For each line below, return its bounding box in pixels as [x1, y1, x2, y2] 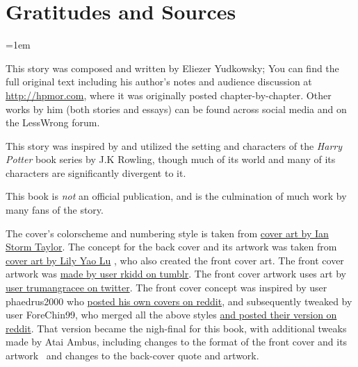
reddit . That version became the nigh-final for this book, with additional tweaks [6, 321, 347, 335]
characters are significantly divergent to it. [6, 165, 186, 180]
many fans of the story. [6, 203, 104, 217]
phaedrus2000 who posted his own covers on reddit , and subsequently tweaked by [6, 293, 352, 308]
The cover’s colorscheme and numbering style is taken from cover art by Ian [6, 225, 329, 240]
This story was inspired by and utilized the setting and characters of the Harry [6, 138, 343, 153]
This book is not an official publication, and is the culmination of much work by [6, 189, 347, 203]
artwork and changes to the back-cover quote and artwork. [6, 348, 259, 362]
